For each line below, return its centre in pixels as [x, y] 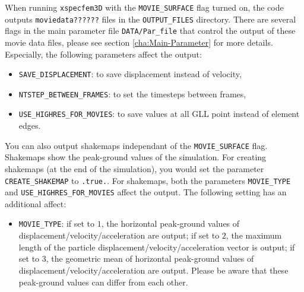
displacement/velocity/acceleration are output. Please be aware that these [153, 270]
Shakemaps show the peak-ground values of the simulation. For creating [136, 157]
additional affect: [36, 203]
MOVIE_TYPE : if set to [57, 223]
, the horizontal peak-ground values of [170, 223]
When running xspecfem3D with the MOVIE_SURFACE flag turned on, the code [144, 7]
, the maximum [254, 235]
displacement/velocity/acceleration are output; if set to [119, 235]
